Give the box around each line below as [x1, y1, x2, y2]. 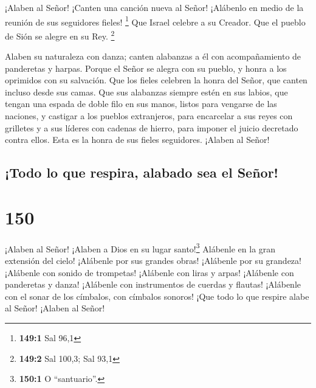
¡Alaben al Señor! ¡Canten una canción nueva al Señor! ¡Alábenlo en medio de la [5, 1, 304, 13]
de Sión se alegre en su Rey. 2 [5, 27, 115, 42]
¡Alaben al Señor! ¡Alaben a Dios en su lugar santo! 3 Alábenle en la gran [5, 240, 276, 255]
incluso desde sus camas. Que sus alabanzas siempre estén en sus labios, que [5, 85, 288, 98]
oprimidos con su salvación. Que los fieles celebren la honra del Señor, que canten [5, 74, 307, 86]
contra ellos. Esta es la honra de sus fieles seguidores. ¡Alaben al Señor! [5, 133, 270, 146]
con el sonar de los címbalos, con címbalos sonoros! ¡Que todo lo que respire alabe [5, 289, 309, 302]
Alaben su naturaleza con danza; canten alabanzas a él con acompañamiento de [5, 50, 301, 63]
